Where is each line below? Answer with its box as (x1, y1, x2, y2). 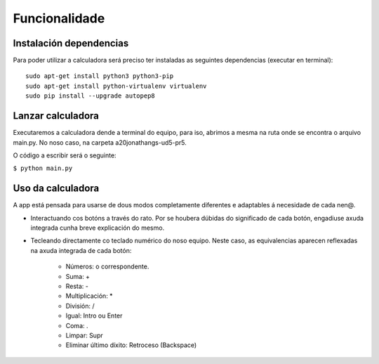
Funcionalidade (13, 11, 105, 26)
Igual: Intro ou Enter (65, 311, 123, 320)
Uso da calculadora (13, 183, 100, 195)
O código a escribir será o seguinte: (13, 151, 117, 160)
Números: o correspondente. (65, 262, 149, 271)
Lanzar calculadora (13, 110, 100, 122)
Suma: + (65, 272, 91, 280)
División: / (65, 301, 95, 310)
